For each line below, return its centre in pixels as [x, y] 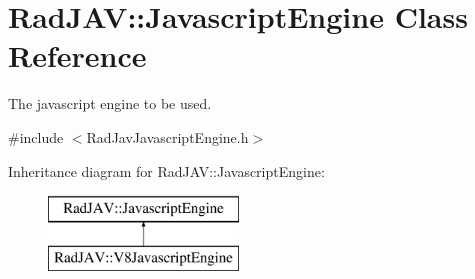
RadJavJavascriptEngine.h [167, 136]
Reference [77, 55]
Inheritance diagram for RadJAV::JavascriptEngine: [166, 170]
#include [36, 136]
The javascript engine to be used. [110, 103]
